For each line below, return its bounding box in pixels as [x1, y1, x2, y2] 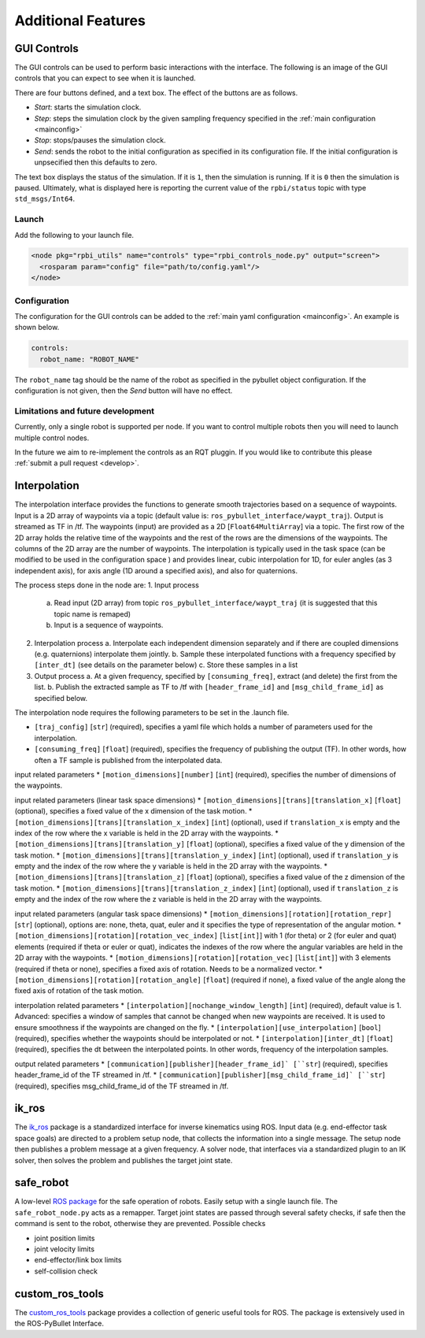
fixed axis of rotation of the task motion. [14, 986, 145, 995]
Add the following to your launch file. [14, 230, 134, 239]
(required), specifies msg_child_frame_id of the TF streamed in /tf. [14, 1081, 229, 1091]
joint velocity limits [34, 1244, 94, 1254]
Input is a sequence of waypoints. [54, 621, 164, 630]
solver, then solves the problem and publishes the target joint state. [14, 1155, 233, 1165]
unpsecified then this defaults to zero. [34, 158, 157, 167]
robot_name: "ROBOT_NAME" [39, 354, 139, 364]
